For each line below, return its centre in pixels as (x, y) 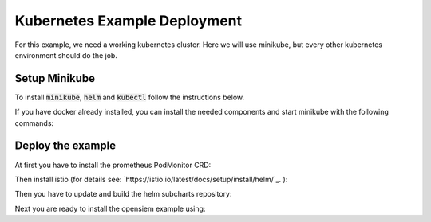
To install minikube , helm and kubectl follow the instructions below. (130, 97)
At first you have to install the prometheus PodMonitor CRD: (113, 165)
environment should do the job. (66, 55)
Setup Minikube (55, 78)
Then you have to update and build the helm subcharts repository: (123, 194)
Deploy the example (65, 146)
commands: (34, 123)
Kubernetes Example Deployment (129, 21)
